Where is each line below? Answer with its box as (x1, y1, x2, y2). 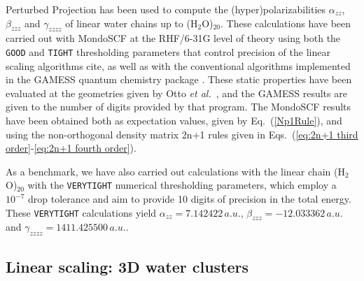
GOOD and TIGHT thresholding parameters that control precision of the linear (6, 44, 330, 59)
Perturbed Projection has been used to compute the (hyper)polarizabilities (6, 2, 326, 16)
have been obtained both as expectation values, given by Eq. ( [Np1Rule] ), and (6, 113, 342, 128)
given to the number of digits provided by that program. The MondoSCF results (6, 99, 351, 114)
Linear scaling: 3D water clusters (6, 255, 249, 277)
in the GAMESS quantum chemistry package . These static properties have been (6, 72, 352, 87)
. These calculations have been (220, 15, 351, 30)
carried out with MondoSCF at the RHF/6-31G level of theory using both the (6, 31, 341, 45)
